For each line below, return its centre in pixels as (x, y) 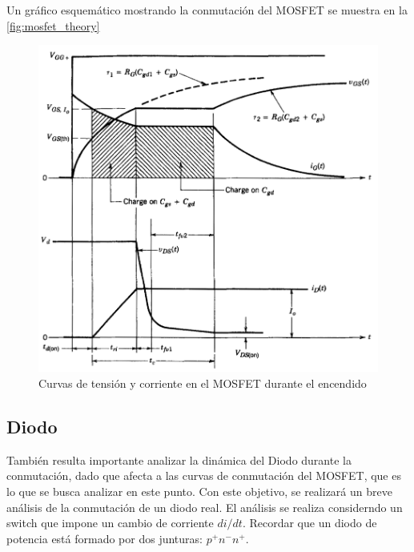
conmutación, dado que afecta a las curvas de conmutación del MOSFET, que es (204, 475)
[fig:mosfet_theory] (53, 25)
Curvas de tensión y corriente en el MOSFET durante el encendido (203, 383)
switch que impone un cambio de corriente (110, 523)
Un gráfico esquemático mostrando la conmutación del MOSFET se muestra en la (207, 10)
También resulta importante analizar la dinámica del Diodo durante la (179, 459)
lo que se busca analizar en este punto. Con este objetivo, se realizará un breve (199, 492)
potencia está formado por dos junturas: (105, 538)
